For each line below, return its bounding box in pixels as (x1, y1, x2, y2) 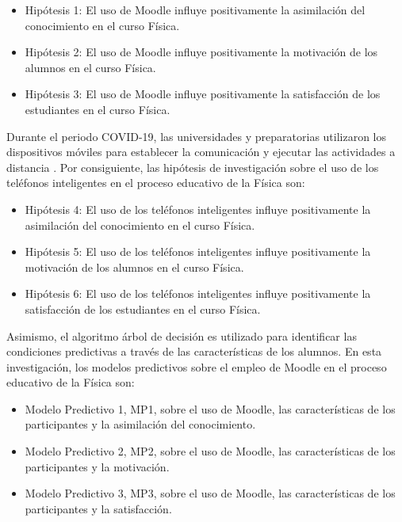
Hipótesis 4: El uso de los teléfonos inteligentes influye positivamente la (25, 200, 371, 217)
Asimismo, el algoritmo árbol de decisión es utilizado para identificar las (6, 327, 357, 344)
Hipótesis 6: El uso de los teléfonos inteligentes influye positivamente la (25, 285, 371, 302)
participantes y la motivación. (25, 458, 170, 474)
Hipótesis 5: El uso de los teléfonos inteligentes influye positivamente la (25, 243, 371, 260)
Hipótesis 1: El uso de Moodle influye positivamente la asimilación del (25, 2, 366, 17)
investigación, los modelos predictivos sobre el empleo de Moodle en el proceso (6, 358, 387, 375)
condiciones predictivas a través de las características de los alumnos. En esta (6, 343, 382, 360)
